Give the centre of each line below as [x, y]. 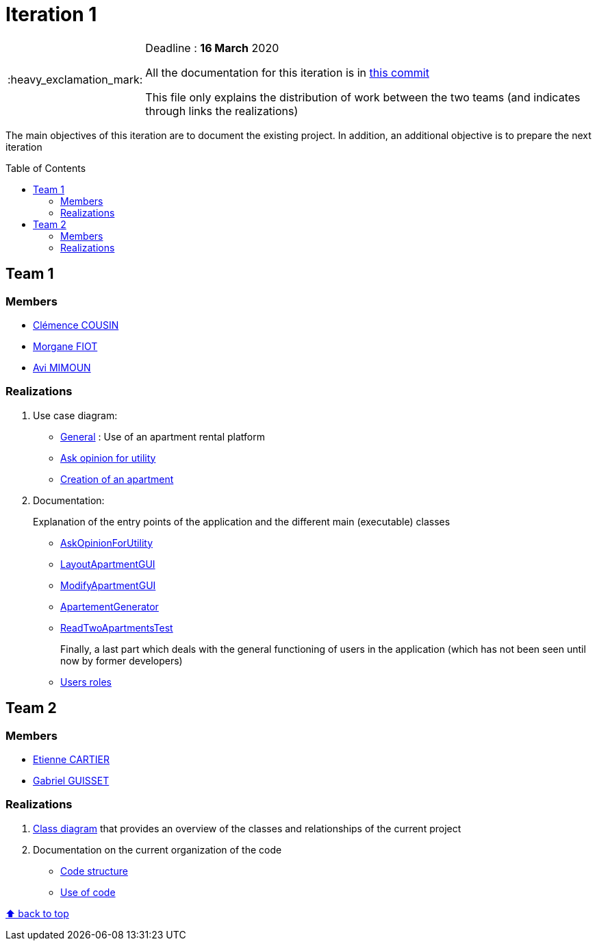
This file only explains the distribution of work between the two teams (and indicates [363, 97]
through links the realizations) [222, 111]
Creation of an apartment [117, 479]
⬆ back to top [37, 913]
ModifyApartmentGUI [108, 585]
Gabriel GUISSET [71, 780]
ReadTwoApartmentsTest [117, 627]
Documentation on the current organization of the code [157, 849]
